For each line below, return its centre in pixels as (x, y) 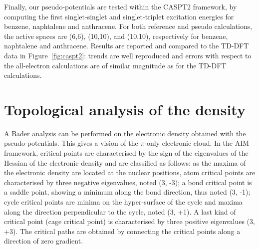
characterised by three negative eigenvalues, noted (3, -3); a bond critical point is (128, 182)
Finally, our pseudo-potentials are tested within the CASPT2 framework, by (121, 6)
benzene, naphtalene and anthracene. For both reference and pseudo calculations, (128, 26)
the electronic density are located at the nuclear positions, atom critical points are (130, 172)
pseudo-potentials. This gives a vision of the (71, 143)
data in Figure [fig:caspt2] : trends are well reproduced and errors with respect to (128, 55)
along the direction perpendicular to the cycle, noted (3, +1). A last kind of (120, 211)
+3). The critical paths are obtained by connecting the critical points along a (122, 231)
